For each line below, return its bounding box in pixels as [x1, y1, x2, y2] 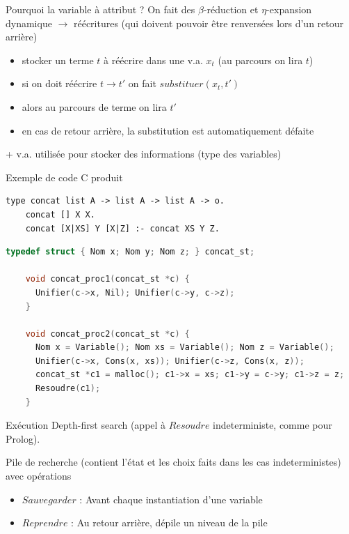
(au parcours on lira [218, 52, 303, 67]
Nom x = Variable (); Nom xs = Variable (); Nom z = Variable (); [35, 342, 334, 353]
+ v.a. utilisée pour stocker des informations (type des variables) [6, 146, 282, 161]
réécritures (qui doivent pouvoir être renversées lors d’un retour [73, 15, 344, 30]
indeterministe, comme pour [213, 418, 332, 432]
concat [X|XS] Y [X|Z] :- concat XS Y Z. [25, 223, 220, 234]
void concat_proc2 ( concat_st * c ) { [25, 328, 190, 339]
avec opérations [6, 468, 72, 483]
